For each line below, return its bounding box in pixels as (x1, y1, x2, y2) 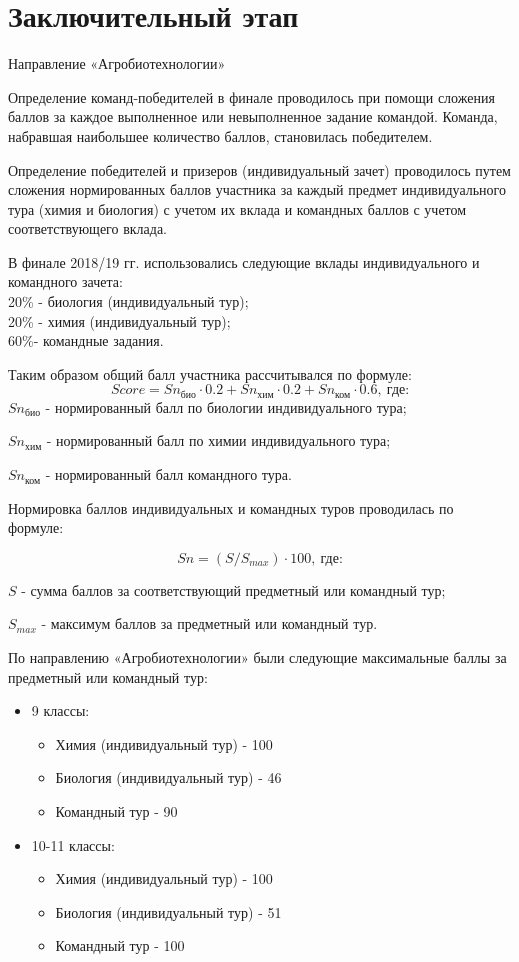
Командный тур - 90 (55, 801, 178, 822)
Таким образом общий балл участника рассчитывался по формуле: (8, 363, 412, 384)
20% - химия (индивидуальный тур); (8, 310, 231, 331)
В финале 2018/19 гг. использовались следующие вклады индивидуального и (8, 251, 480, 272)
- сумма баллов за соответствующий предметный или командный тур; (21, 579, 446, 600)
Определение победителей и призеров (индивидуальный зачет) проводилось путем (8, 159, 511, 180)
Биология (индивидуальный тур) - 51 (55, 901, 282, 922)
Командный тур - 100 (55, 935, 185, 956)
